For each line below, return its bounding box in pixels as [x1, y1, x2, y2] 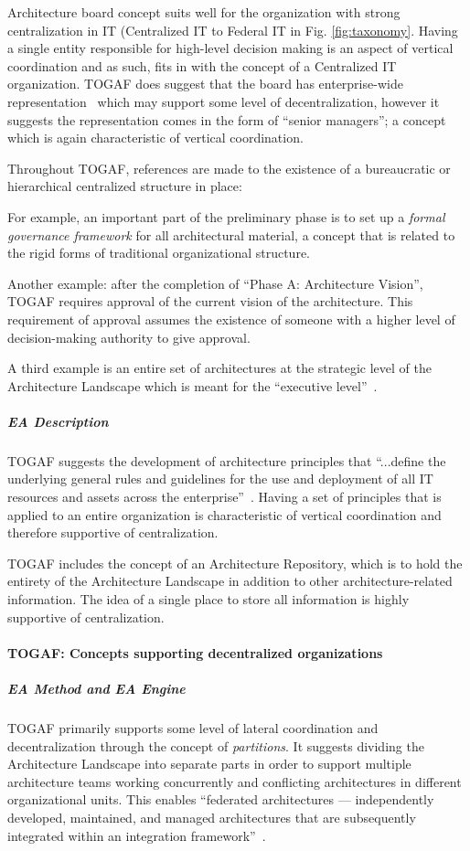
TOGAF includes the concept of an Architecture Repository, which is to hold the [7, 553, 463, 572]
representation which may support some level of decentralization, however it [7, 91, 440, 111]
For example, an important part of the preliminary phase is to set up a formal [7, 207, 445, 226]
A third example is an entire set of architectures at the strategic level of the [7, 358, 433, 378]
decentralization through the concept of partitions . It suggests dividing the [7, 736, 424, 755]
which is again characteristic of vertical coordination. [7, 128, 304, 147]
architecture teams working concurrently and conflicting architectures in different [7, 771, 462, 791]
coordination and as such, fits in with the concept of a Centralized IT [7, 56, 397, 75]
